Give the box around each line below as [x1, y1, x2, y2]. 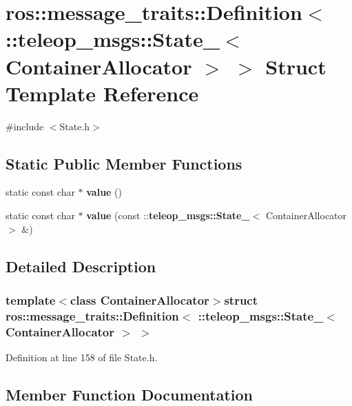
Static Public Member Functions [6, 152, 242, 174]
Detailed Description [6, 255, 156, 276]
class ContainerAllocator [70, 291, 209, 308]
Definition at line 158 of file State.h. [6, 350, 158, 365]
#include [6, 119, 44, 133]
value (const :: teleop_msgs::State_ [86, 208, 250, 223]
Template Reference [6, 79, 199, 107]
